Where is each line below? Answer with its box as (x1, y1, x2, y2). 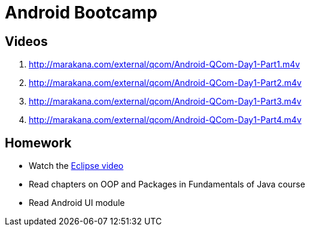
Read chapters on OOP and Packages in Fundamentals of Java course (29, 179, 305, 190)
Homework (5, 135, 72, 150)
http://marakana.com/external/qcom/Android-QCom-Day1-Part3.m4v (29, 96, 302, 107)
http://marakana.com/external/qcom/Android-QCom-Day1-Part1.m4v (29, 59, 300, 70)
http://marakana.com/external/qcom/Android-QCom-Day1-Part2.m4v (29, 78, 302, 88)
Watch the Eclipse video (29, 161, 124, 171)
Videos (5, 33, 48, 49)
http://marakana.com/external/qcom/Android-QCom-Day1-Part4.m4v (29, 115, 302, 125)
